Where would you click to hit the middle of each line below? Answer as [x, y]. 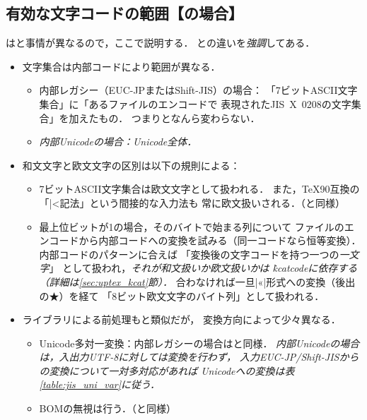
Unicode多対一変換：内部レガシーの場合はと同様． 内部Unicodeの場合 [199, 343]
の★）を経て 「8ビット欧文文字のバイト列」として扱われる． [182, 295]
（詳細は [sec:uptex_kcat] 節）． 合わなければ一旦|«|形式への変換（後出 [197, 281]
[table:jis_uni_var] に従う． [99, 384]
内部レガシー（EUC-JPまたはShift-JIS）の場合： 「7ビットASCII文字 [198, 90]
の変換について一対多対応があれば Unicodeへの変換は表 [167, 370]
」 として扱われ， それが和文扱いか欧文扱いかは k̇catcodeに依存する [203, 268]
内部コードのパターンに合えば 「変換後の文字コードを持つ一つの [189, 254]
